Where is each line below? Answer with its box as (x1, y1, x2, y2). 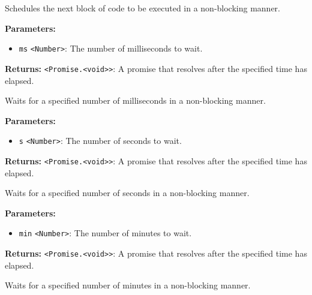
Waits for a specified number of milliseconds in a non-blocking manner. (5, 94, 266, 107)
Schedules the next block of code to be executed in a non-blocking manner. (5, 2, 281, 14)
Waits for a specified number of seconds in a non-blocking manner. (5, 186, 250, 199)
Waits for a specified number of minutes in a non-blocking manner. (5, 279, 251, 291)
